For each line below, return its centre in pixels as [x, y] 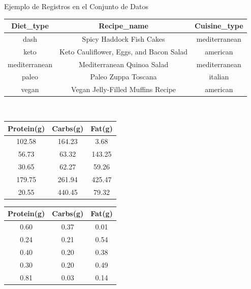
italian [219, 77]
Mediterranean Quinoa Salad [123, 64]
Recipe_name [123, 26]
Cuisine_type [219, 26]
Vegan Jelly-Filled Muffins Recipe [124, 89]
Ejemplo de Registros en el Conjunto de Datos [76, 6]
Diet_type [30, 26]
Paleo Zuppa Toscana [123, 77]
